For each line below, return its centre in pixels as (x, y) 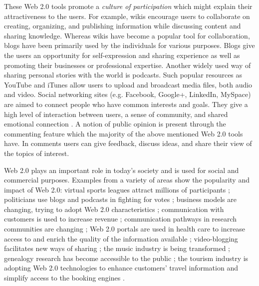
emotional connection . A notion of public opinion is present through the (115, 124)
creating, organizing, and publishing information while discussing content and (123, 26)
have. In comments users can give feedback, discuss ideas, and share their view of (128, 143)
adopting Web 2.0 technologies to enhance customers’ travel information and (121, 268)
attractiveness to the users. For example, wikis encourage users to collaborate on (127, 16)
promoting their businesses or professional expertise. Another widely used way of (128, 65)
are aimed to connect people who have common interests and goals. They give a (126, 104)
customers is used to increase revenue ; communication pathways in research (121, 219)
